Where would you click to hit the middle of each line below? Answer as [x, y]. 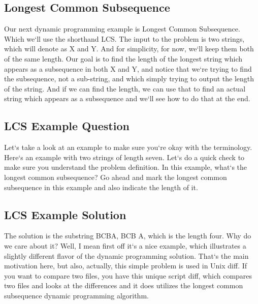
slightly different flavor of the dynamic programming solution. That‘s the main [126, 255]
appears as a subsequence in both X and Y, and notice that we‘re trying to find [128, 68]
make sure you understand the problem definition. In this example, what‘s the [126, 167]
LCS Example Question [67, 126]
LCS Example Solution [65, 214]
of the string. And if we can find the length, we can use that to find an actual [125, 88]
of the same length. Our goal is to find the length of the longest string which [123, 58]
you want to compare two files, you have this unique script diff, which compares [128, 275]
